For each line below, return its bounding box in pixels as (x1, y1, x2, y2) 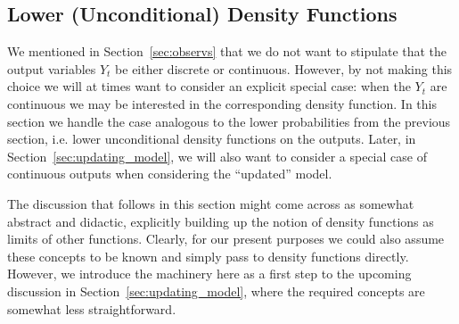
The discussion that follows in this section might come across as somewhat (7, 194, 414, 212)
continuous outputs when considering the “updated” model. (7, 164, 332, 183)
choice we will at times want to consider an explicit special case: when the (7, 77, 411, 96)
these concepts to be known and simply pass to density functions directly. (7, 246, 409, 265)
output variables (7, 59, 96, 78)
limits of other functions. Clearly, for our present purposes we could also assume (7, 229, 445, 248)
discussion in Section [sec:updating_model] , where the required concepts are (7, 281, 425, 300)
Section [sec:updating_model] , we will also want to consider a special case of (7, 146, 427, 165)
